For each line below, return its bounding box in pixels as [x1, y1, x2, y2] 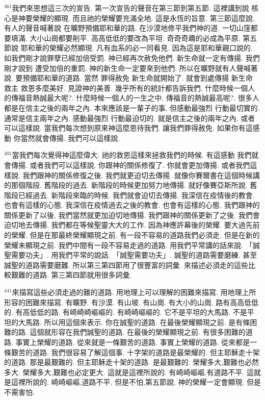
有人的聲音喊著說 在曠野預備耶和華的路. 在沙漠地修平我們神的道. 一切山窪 [4, 22, 251, 33]
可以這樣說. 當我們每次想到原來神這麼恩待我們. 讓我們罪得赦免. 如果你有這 [4, 122, 253, 133]
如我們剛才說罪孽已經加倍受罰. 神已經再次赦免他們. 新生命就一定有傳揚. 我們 [4, 52, 260, 63]
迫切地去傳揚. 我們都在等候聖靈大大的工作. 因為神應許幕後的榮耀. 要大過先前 [4, 219, 260, 230]
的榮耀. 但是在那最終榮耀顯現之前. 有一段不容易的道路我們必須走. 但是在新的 [4, 230, 260, 240]
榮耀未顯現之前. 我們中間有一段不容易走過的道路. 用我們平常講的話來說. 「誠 [4, 239, 260, 250]
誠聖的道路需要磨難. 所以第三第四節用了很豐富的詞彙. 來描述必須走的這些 [4, 259, 249, 270]
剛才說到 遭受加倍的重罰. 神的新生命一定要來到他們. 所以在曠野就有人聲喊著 [4, 62, 258, 73]
